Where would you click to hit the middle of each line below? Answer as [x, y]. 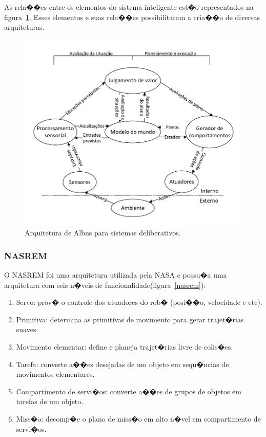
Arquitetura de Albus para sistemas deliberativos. [103, 233]
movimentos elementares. [55, 374]
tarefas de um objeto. [50, 401]
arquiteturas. [24, 27]
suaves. [27, 329]
